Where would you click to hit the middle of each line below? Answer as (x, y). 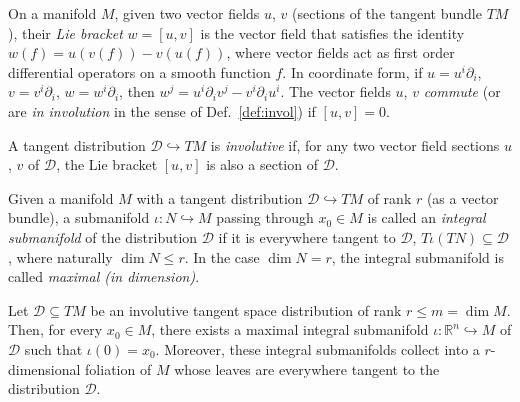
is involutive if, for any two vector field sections (355, 144)
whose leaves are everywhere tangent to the (307, 368)
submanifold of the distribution (103, 236)
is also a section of (262, 164)
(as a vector (462, 197)
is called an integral (426, 217)
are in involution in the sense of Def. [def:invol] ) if (162, 110)
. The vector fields (335, 91)
